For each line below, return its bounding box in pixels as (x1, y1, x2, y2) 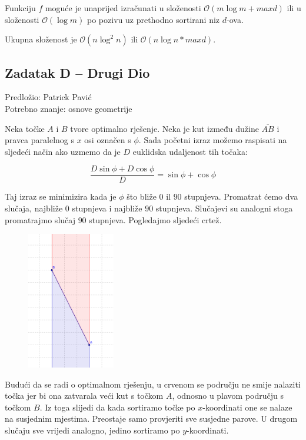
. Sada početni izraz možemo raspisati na (138, 134, 287, 146)
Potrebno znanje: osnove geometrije (5, 102, 132, 114)
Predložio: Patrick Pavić (5, 91, 92, 103)
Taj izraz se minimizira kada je (5, 190, 117, 203)
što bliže (127, 190, 157, 203)
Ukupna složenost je (5, 33, 77, 45)
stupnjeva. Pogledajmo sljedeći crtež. (89, 213, 222, 226)
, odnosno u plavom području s (172, 389, 284, 402)
